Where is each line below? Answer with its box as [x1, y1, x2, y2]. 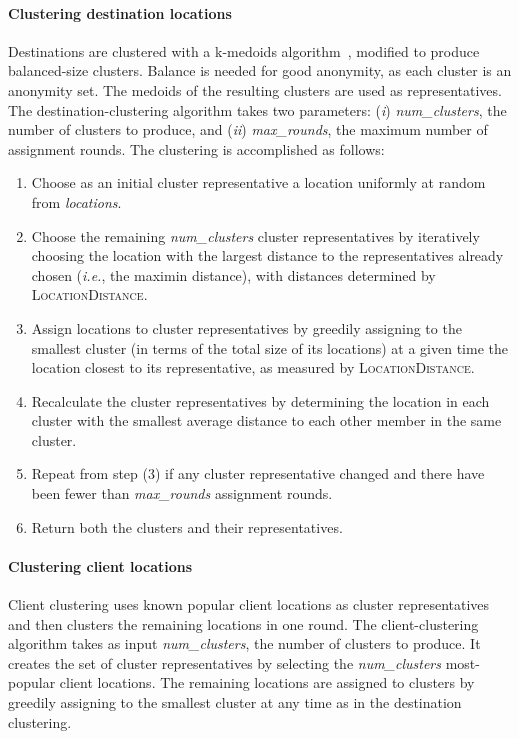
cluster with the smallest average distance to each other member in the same [31, 410, 502, 431]
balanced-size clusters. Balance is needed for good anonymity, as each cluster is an [8, 60, 512, 81]
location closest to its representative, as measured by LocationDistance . [31, 357, 475, 378]
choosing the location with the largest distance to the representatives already [31, 245, 504, 266]
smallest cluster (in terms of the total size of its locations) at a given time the [31, 337, 508, 358]
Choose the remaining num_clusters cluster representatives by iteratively [31, 225, 480, 246]
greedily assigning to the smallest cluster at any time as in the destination [8, 692, 462, 713]
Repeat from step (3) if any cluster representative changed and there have [31, 463, 485, 484]
